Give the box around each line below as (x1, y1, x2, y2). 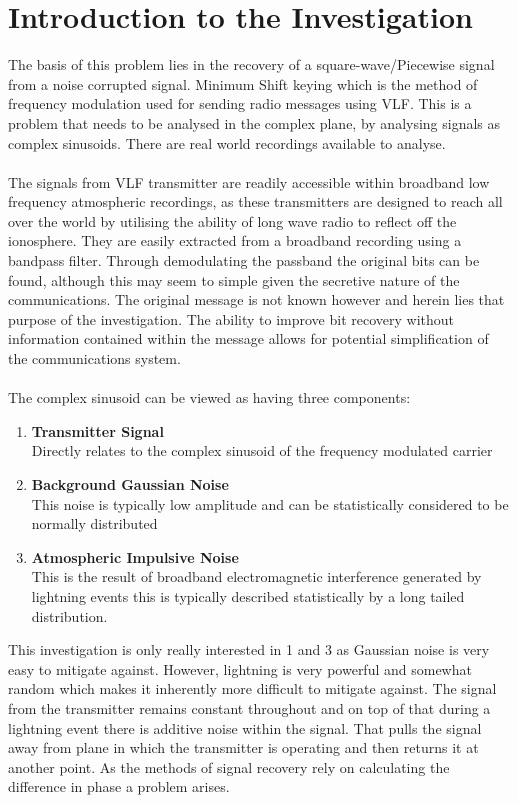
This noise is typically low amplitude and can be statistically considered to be (31, 493, 509, 514)
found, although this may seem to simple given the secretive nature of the (8, 269, 460, 290)
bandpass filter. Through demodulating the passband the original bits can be (8, 250, 480, 271)
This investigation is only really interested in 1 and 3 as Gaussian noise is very (8, 639, 490, 660)
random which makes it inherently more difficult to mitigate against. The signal (8, 678, 497, 699)
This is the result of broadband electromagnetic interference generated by (31, 566, 482, 587)
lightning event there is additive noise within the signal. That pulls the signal (8, 717, 482, 738)
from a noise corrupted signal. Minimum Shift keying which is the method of (8, 73, 478, 94)
